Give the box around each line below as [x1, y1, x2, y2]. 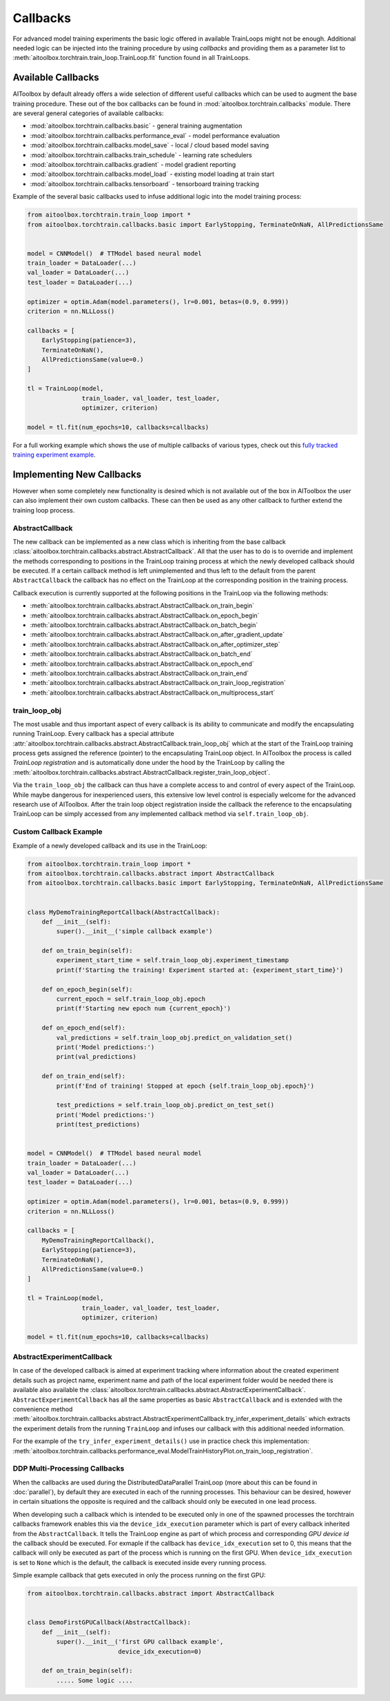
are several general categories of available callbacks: [12, 109, 164, 117]
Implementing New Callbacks [12, 468, 142, 480]
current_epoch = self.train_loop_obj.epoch [56, 995, 206, 1003]
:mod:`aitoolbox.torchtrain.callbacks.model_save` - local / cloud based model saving [30, 141, 269, 150]
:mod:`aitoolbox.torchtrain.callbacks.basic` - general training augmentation [30, 121, 243, 130]
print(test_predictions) [56, 1121, 141, 1128]
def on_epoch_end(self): [41, 1024, 126, 1032]
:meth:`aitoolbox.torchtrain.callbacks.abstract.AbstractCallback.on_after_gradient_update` [30, 630, 285, 639]
